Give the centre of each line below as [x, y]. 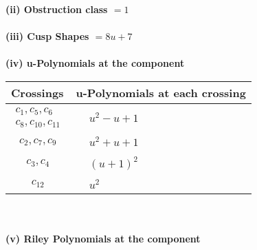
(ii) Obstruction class [57, 9]
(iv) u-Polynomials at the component [95, 63]
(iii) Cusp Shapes [47, 36]
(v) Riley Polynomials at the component [103, 239]
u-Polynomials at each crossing [161, 92]
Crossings [37, 92]
